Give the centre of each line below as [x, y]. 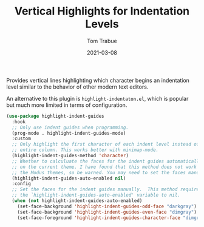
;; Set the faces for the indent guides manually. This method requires [107, 189]
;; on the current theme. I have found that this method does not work [104, 167]
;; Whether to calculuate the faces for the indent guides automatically [107, 161]
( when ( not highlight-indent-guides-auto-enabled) [77, 201]
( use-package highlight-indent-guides [55, 116]
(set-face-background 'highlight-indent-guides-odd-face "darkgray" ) [107, 206]
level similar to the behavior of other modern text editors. [77, 87]
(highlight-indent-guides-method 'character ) [70, 156]
